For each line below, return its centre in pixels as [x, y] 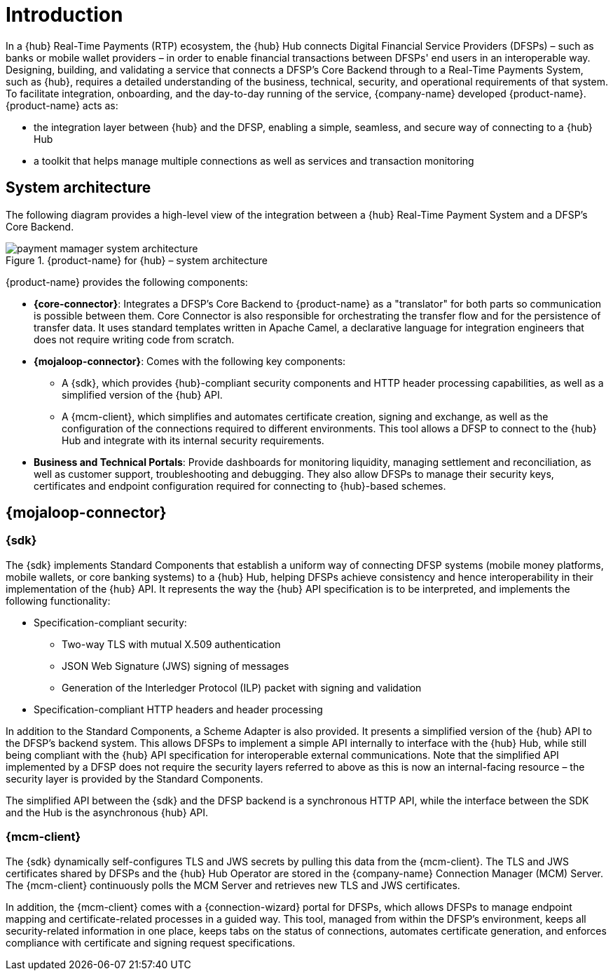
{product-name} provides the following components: [127, 282]
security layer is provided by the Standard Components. [135, 778]
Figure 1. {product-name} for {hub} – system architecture [137, 260]
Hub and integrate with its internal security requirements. [193, 440]
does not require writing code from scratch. [134, 339]
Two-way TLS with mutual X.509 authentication [171, 644]
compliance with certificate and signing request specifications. [151, 942]
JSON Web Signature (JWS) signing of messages [175, 666]
